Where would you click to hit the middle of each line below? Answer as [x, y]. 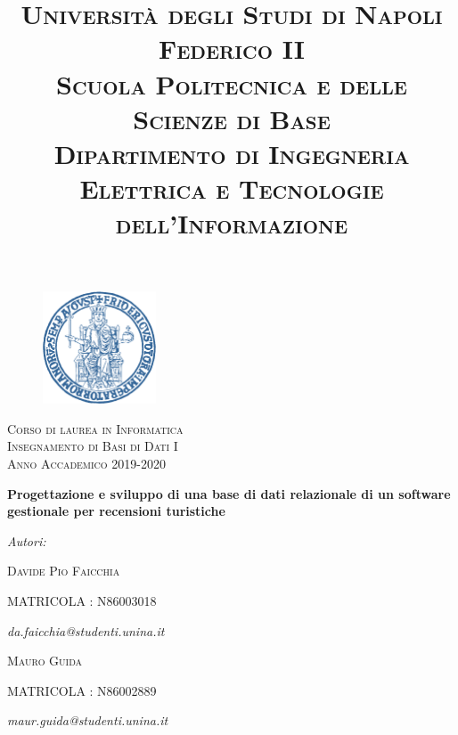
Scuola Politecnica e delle [232, 83]
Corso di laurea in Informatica [95, 428]
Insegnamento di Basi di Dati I [93, 446]
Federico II [232, 49]
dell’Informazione [232, 223]
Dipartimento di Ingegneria [232, 153]
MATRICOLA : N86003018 [82, 600]
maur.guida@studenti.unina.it [88, 720]
